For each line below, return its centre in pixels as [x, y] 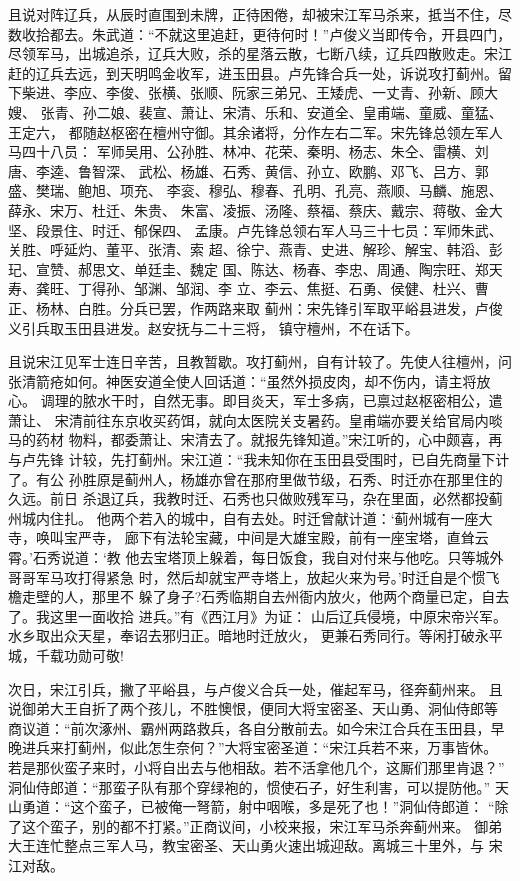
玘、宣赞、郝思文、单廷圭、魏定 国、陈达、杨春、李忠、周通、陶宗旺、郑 [248, 268]
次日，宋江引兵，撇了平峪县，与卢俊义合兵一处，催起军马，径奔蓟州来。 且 [255, 688]
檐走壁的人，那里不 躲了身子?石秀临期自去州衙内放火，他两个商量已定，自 [252, 596]
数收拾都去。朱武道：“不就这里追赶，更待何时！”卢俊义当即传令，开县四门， [260, 33]
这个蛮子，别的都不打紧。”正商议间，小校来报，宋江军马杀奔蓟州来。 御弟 [262, 825]
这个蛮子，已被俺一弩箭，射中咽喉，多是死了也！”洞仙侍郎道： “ [282, 806]
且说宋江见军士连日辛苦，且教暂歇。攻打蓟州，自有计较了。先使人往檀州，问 [260, 361]
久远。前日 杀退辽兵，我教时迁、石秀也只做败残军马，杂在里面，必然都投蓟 [255, 498]
